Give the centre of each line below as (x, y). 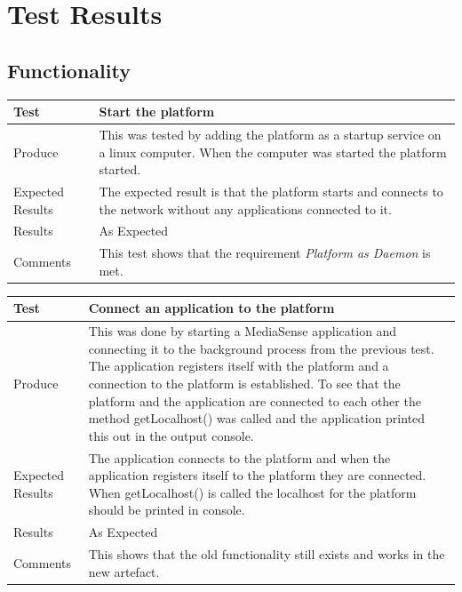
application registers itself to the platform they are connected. (257, 475)
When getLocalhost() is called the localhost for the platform (252, 492)
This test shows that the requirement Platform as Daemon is (265, 253)
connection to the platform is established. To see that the (244, 384)
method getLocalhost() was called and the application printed (257, 418)
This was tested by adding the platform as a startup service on (270, 134)
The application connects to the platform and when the (239, 457)
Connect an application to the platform (211, 308)
